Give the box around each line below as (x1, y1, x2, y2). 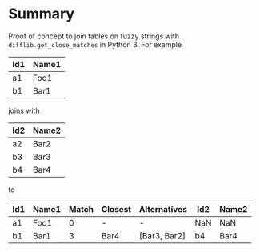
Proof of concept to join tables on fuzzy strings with (8, 31, 180, 41)
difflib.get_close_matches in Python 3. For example (8, 39, 182, 49)
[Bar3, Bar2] (138, 230, 186, 241)
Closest (101, 203, 132, 214)
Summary (8, 5, 74, 23)
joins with (8, 106, 40, 115)
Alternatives (138, 203, 188, 214)
